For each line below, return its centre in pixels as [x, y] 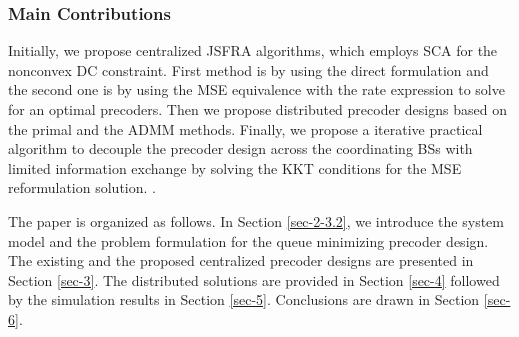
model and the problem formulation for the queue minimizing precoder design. [248, 240]
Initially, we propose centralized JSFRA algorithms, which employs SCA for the [253, 50]
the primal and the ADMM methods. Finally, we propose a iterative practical [245, 128]
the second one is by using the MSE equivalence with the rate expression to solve [256, 89]
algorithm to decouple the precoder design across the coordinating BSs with [240, 148]
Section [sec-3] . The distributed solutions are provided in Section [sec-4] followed [254, 279]
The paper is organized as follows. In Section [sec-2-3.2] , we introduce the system [256, 220]
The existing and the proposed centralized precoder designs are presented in [241, 260]
